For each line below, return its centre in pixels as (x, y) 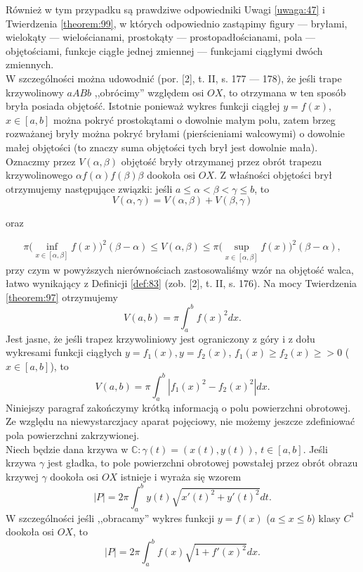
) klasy (326, 517)
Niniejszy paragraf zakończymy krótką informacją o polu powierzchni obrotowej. (178, 407)
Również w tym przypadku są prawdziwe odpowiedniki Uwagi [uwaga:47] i (165, 9)
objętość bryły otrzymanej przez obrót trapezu (222, 161)
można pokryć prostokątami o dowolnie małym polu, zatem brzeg (194, 119)
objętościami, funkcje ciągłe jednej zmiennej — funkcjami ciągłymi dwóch (164, 50)
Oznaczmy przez (41, 161)
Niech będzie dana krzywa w (67, 449)
